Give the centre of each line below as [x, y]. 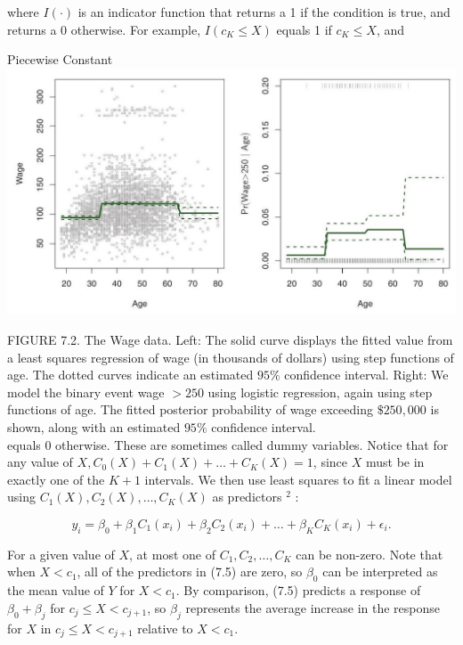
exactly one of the [56, 479]
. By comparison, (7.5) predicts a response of [298, 590]
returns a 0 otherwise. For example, [104, 29]
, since [330, 462]
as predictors [247, 497]
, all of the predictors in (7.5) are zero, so [190, 572]
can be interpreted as [380, 572]
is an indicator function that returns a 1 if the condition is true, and [264, 12]
